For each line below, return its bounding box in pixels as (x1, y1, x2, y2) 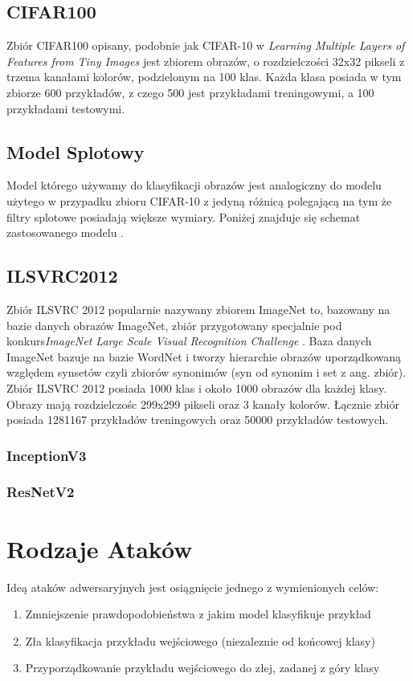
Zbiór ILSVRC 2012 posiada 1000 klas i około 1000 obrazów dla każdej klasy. (6, 379, 387, 396)
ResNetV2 (6, 482, 75, 502)
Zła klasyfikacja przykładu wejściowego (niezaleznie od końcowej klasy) (25, 632, 375, 649)
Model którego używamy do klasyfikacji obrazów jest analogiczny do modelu (6, 177, 382, 194)
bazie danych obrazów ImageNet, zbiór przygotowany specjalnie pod (6, 316, 342, 333)
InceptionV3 (6, 445, 87, 465)
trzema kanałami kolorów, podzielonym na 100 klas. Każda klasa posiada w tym (6, 68, 402, 85)
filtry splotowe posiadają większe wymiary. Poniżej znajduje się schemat (6, 208, 361, 225)
